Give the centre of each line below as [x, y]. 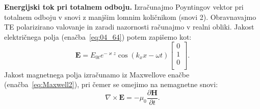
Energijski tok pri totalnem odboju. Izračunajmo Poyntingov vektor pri [124, 7]
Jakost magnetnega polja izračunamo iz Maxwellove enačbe [97, 74]
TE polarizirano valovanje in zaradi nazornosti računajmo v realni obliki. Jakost [129, 27]
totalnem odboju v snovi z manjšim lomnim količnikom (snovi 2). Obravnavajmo [130, 17]
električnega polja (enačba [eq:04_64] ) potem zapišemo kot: [98, 36]
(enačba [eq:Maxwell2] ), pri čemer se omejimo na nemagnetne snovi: [111, 84]
